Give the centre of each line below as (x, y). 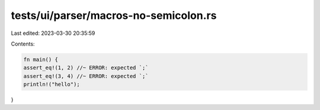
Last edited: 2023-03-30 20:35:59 (53, 33)
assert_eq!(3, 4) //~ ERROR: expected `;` (86, 76)
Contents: (23, 44)
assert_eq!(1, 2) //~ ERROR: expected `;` (86, 68)
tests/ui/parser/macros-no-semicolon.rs (114, 15)
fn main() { (41, 59)
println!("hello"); (52, 85)
